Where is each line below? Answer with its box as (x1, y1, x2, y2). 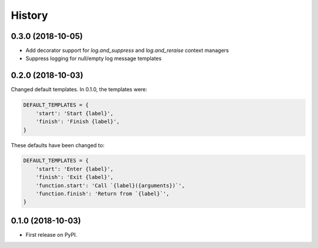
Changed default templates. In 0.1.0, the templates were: (11, 86, 147, 93)
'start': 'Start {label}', (35, 110, 114, 117)
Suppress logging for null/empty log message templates (25, 55, 162, 62)
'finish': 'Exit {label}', (35, 174, 114, 181)
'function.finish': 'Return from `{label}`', (35, 190, 170, 197)
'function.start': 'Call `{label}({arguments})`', (35, 182, 185, 189)
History (11, 9, 48, 22)
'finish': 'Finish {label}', (35, 118, 120, 125)
